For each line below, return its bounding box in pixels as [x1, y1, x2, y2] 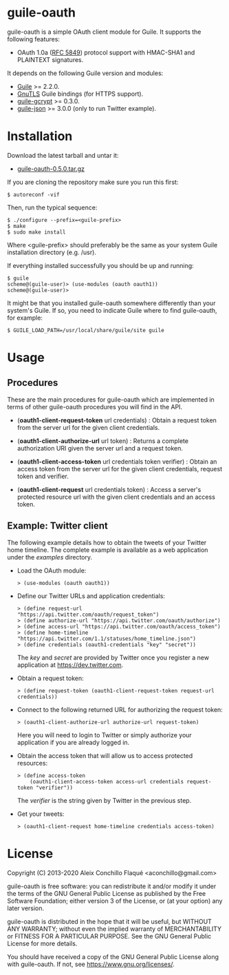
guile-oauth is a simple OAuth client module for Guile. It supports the [7, 28, 201, 36]
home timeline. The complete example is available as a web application [7, 546, 208, 554]
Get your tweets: [17, 810, 65, 818]
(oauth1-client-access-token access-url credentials [30, 778, 184, 785]
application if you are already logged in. [17, 738, 130, 746]
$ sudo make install [7, 229, 67, 236]
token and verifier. [17, 472, 69, 480]
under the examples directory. [7, 553, 93, 561]
